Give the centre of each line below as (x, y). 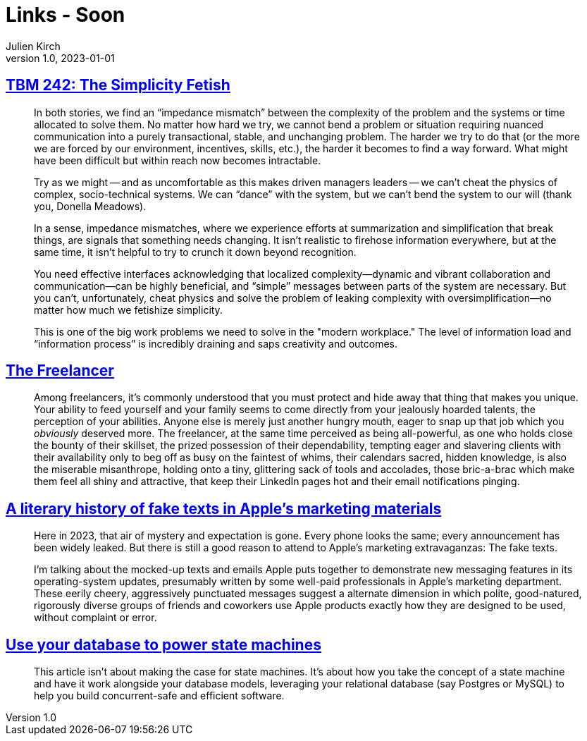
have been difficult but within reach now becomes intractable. (178, 160)
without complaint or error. (95, 618)
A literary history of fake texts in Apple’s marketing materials (224, 508)
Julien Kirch (33, 46)
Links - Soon (66, 15)
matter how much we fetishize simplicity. (128, 310)
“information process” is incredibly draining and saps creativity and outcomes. (216, 343)
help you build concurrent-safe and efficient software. (159, 696)
